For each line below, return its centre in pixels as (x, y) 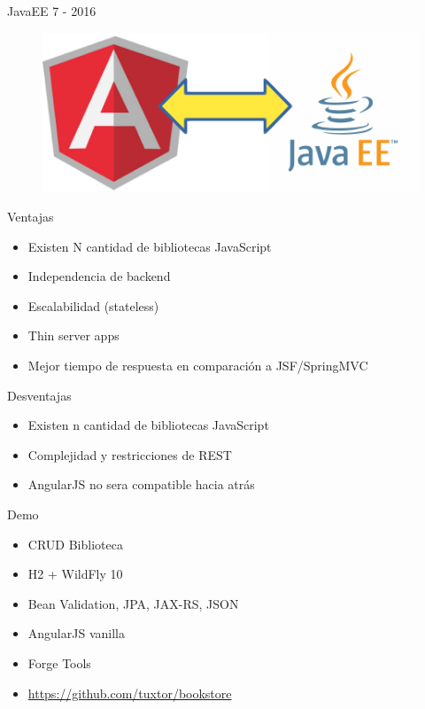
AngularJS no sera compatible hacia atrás (141, 484)
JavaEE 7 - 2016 (52, 11)
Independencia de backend (99, 276)
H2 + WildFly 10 (75, 574)
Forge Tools (59, 662)
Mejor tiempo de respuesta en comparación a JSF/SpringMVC (198, 365)
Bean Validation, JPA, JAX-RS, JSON (133, 603)
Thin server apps (73, 335)
